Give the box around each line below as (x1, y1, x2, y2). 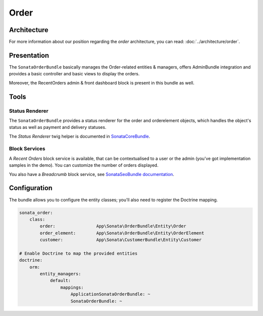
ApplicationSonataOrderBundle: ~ (71, 292, 150, 297)
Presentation (9, 51, 49, 59)
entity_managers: (39, 271, 81, 277)
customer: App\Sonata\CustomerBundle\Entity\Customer (39, 237, 202, 243)
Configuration (9, 184, 53, 192)
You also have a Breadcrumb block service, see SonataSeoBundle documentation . (9, 171, 174, 177)
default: (50, 278, 71, 283)
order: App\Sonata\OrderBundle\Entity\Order (39, 224, 187, 229)
